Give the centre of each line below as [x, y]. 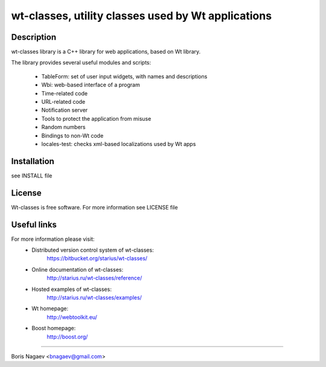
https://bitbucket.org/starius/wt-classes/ [97, 258]
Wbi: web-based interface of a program [91, 85]
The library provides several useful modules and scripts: [81, 63]
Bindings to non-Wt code [72, 135]
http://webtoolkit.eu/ [72, 317]
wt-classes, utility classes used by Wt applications [141, 16]
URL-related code [63, 102]
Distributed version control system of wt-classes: [93, 250]
